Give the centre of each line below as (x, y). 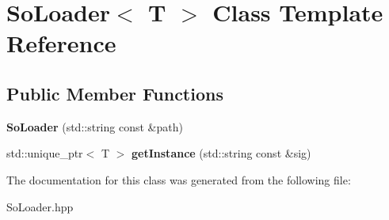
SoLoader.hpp (40, 206)
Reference (61, 43)
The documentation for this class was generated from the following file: (179, 179)
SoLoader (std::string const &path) (95, 126)
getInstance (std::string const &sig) (221, 153)
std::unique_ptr (45, 153)
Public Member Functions (115, 93)
